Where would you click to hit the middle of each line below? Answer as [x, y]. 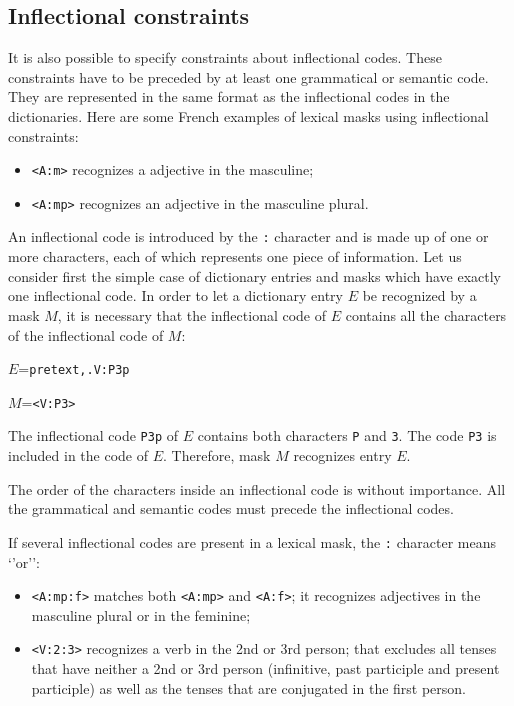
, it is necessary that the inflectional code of [192, 314]
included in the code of [78, 455]
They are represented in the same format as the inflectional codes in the [229, 96]
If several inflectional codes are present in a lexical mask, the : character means [252, 541]
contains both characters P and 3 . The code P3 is [347, 435]
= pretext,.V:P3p [74, 368]
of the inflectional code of [86, 334]
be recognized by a [419, 295]
